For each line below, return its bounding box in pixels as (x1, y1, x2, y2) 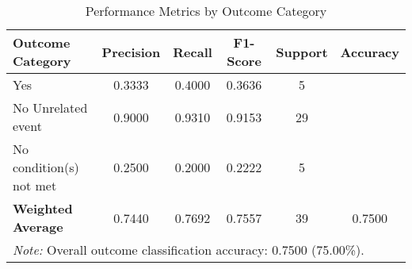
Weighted (13, 199, 73, 217)
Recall (173, 42, 212, 61)
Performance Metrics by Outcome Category (85, 2, 327, 20)
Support (276, 42, 328, 61)
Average (13, 217, 63, 236)
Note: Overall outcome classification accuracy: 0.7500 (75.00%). (13, 240, 364, 259)
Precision (101, 42, 161, 61)
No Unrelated (13, 98, 88, 117)
